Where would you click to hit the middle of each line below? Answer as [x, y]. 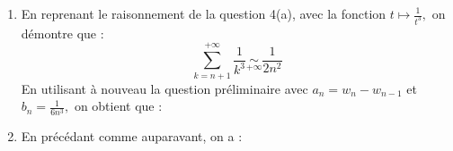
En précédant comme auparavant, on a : [132, 136]
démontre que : [62, 33]
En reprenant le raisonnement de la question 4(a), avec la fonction [204, 13]
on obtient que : [118, 106]
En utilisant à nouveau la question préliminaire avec [164, 88]
